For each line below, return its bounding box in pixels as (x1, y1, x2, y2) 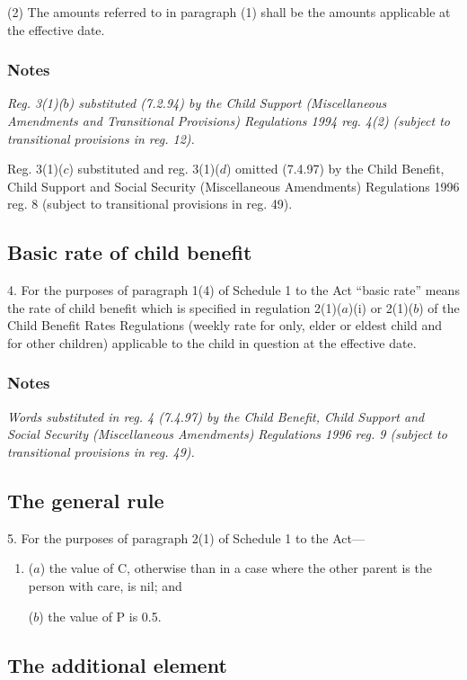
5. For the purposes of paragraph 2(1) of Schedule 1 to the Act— (7, 528, 365, 547)
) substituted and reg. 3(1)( (68, 159, 220, 178)
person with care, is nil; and (28, 576, 182, 595)
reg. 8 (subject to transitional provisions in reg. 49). (7, 194, 293, 213)
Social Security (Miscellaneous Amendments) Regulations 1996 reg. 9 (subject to (7, 425, 447, 443)
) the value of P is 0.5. (39, 606, 162, 625)
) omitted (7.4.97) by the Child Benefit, (225, 159, 445, 178)
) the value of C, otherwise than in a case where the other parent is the (40, 559, 432, 577)
